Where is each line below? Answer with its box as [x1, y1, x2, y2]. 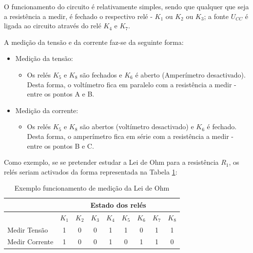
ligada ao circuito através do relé [4, 20, 101, 31]
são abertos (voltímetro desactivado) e [80, 121, 194, 132]
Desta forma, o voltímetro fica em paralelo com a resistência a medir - [27, 79, 236, 89]
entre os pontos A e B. [27, 89, 95, 99]
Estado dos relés [90, 199, 146, 210]
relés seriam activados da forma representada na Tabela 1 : [4, 166, 177, 176]
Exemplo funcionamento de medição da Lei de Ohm [14, 183, 170, 193]
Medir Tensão [7, 224, 48, 234]
